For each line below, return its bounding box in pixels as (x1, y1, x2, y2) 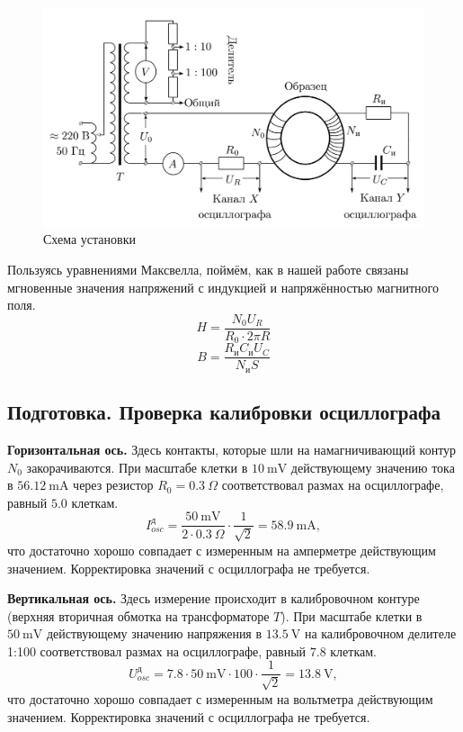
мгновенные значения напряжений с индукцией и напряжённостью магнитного (7, 277, 439, 296)
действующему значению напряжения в (46, 624, 263, 643)
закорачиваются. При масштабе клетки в (26, 457, 248, 476)
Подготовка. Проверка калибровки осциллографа (7, 398, 441, 426)
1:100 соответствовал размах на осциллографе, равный (7, 641, 307, 660)
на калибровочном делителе (304, 624, 457, 643)
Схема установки (43, 230, 136, 249)
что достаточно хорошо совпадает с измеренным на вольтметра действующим (7, 689, 433, 708)
